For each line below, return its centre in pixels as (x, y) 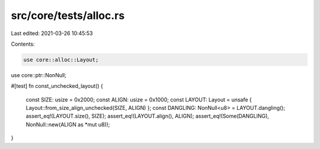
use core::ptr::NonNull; (39, 75)
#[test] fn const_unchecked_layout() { (57, 86)
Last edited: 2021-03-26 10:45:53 (52, 33)
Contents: (23, 44)
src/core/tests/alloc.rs (68, 15)
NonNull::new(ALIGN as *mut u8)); (68, 124)
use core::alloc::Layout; (61, 60)
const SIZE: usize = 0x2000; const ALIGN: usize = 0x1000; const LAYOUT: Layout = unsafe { (139, 99)
